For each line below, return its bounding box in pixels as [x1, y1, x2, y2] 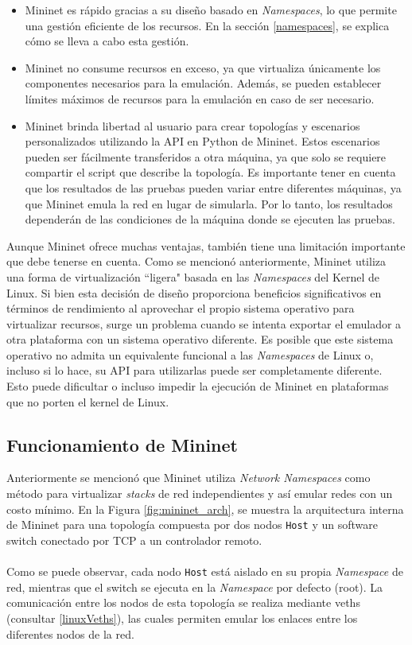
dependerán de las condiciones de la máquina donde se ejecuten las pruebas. [25, 211, 395, 227]
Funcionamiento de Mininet [6, 432, 238, 457]
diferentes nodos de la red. [6, 625, 134, 642]
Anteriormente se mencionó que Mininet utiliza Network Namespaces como [6, 469, 371, 486]
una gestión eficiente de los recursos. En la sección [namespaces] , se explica [25, 17, 390, 33]
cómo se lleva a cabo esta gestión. [25, 33, 189, 49]
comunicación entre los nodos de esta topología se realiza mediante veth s [6, 594, 360, 611]
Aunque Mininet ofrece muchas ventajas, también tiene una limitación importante [6, 237, 406, 254]
